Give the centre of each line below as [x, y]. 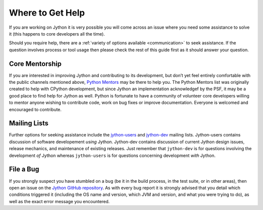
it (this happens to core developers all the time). [57, 34]
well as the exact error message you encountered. [59, 201]
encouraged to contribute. [35, 109]
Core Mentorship [35, 64]
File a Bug [24, 169]
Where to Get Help [47, 13]
